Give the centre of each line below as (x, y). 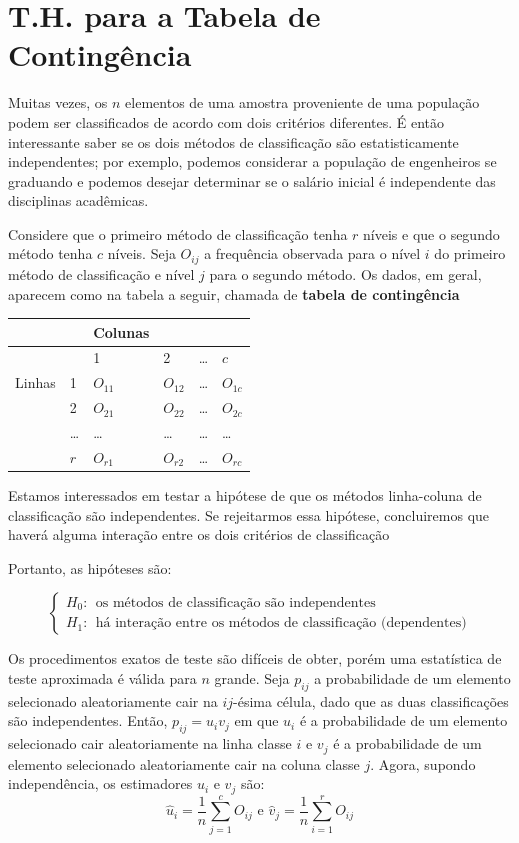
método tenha (50, 253)
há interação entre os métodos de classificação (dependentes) (281, 623)
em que (256, 720)
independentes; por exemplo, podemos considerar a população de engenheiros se (252, 161)
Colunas (121, 331)
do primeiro (470, 253)
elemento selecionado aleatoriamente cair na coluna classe (184, 763)
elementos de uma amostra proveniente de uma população (302, 102)
